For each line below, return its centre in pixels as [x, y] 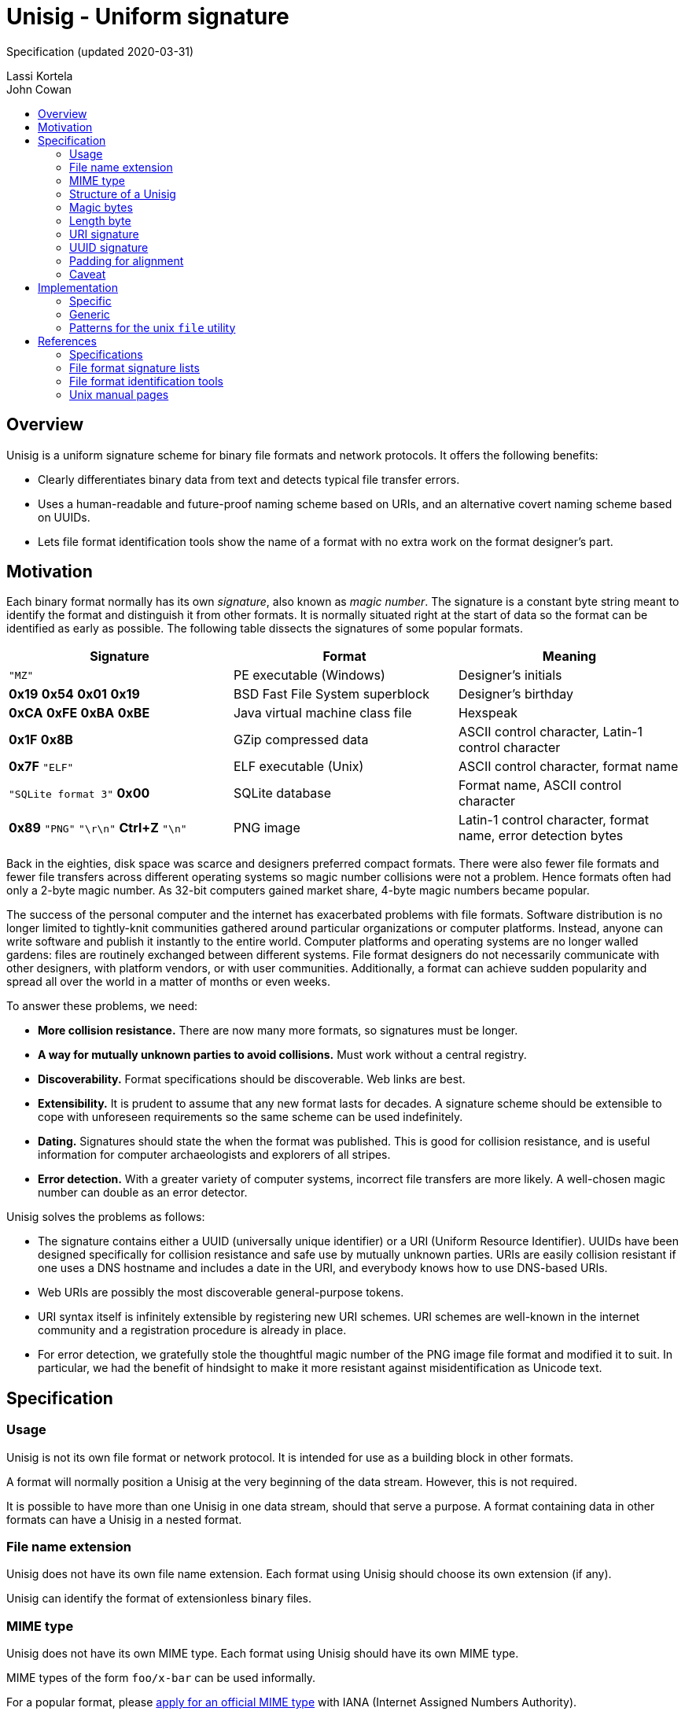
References [67, 341]
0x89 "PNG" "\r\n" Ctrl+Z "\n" [98, 828]
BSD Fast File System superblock [331, 694]
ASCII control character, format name [568, 767]
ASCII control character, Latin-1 [550, 732]
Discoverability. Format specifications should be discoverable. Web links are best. [252, 1079]
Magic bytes [101, 207]
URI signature [104, 234]
